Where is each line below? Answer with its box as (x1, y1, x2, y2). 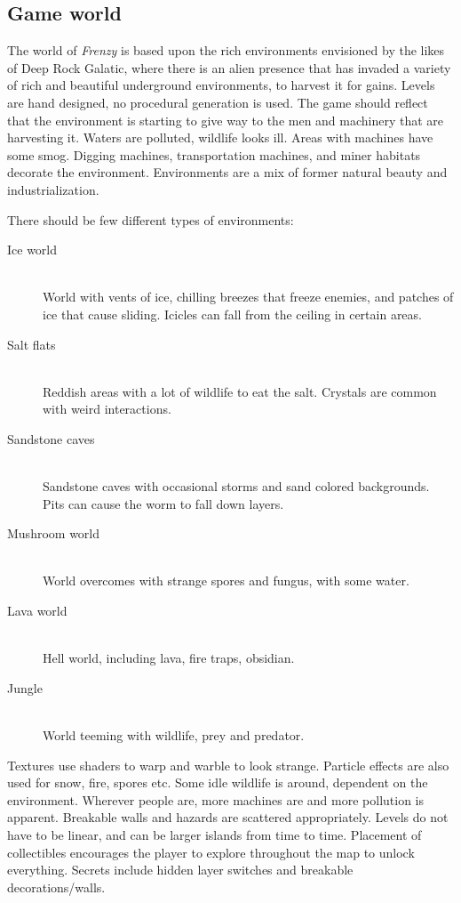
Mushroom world (7, 524, 100, 543)
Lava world (7, 601, 68, 620)
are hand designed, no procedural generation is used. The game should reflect (7, 93, 428, 111)
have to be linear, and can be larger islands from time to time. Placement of (7, 825, 422, 843)
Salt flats (7, 335, 56, 353)
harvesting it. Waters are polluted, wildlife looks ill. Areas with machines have (7, 128, 433, 147)
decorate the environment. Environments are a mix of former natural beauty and (7, 163, 448, 181)
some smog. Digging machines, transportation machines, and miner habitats (7, 145, 421, 164)
